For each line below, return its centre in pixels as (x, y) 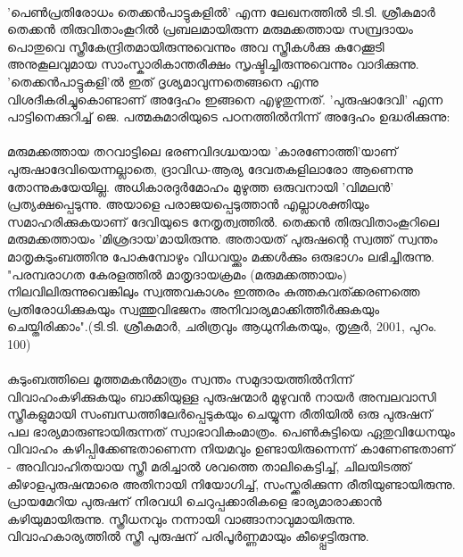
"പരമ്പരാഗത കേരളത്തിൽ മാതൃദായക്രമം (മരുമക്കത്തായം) (177, 274)
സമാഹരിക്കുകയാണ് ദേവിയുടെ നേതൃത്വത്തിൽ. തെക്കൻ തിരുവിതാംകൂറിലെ (223, 221)
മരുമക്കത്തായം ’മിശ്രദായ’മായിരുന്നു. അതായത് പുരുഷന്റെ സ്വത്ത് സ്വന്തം (223, 239)
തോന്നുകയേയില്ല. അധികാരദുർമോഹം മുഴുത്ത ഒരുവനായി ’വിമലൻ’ (201, 186)
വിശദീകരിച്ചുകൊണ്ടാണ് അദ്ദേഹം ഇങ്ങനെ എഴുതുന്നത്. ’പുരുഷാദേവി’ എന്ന (225, 99)
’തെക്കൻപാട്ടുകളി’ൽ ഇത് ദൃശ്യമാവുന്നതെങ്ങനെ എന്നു (163, 81)
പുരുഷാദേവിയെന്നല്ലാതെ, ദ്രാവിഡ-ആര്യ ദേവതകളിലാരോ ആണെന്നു (210, 168)
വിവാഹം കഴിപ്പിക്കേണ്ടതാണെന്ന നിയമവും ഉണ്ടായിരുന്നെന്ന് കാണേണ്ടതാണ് (231, 449)
